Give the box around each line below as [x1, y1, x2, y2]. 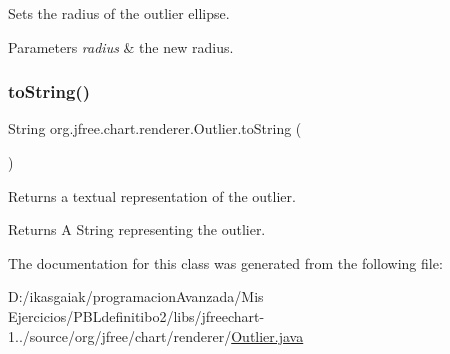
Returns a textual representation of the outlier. [8, 185, 296, 206]
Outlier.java [231, 325, 304, 346]
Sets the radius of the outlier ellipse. [8, 3, 230, 23]
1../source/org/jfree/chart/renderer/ [8, 325, 232, 346]
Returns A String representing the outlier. [8, 219, 266, 240]
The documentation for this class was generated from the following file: [8, 252, 443, 273]
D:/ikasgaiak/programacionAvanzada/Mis [8, 286, 264, 307]
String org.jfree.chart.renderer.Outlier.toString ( [8, 118, 302, 139]
